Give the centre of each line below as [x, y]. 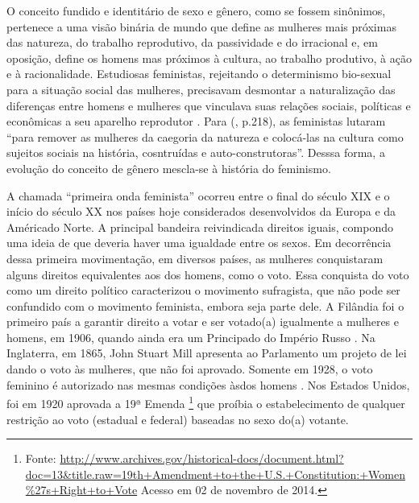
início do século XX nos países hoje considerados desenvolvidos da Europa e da [201, 211]
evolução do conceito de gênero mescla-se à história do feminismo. [169, 168]
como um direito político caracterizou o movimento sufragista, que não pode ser [203, 290]
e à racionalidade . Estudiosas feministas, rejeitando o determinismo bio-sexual [199, 74]
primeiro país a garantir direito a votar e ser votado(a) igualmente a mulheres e [203, 322]
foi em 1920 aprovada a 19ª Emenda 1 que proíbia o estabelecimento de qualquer [206, 402]
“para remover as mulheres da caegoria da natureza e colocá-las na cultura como [205, 136]
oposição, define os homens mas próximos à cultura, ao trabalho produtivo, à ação [209, 58]
